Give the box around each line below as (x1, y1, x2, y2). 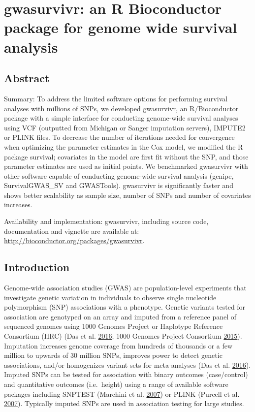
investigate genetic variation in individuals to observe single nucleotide (4, 292, 217, 302)
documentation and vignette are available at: (4, 225, 139, 236)
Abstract (4, 70, 50, 86)
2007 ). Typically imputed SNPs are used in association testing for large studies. (4, 398, 244, 409)
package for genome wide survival (4, 17, 237, 37)
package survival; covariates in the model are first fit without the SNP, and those (4, 151, 249, 161)
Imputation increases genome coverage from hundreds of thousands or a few (4, 340, 233, 350)
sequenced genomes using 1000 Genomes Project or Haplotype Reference (4, 321, 223, 331)
